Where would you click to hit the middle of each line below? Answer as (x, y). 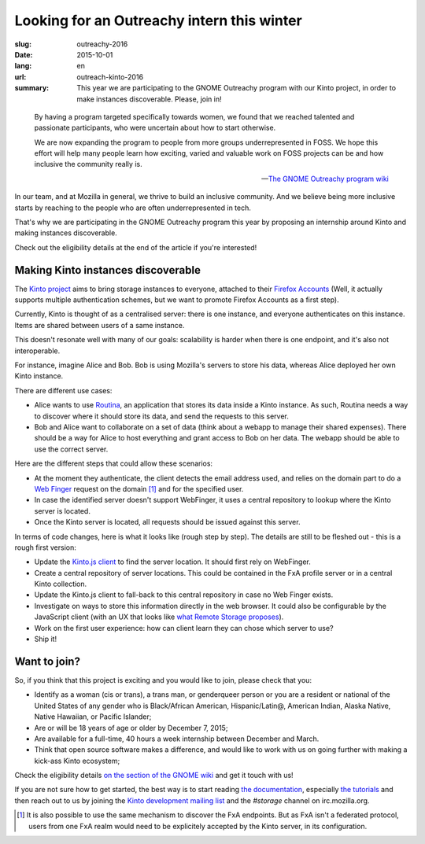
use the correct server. (71, 449)
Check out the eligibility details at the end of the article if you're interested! (136, 247)
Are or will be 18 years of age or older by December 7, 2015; (131, 728)
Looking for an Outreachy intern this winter (158, 20)
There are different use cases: (63, 390)
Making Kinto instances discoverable (107, 270)
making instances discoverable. (66, 233)
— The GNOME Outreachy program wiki (325, 179)
